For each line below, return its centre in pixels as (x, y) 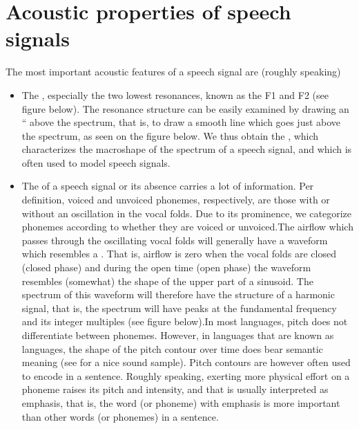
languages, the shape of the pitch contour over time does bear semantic (172, 348)
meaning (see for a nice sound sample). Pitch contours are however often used (186, 362)
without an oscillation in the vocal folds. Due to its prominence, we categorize (187, 213)
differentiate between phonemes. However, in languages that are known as (178, 335)
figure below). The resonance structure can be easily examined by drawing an (185, 108)
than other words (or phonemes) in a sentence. (120, 416)
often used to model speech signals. (96, 162)
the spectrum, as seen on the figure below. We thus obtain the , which (170, 135)
